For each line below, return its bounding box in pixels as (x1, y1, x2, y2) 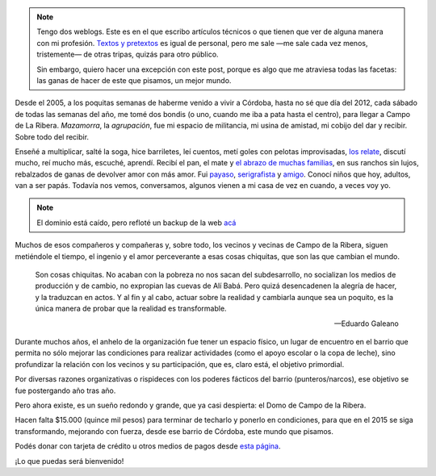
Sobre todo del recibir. (15, 132, 89, 141)
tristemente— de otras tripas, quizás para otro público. (36, 49, 219, 60)
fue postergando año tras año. (15, 386, 116, 395)
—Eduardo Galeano (333, 319, 399, 328)
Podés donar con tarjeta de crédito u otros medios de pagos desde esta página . (15, 441, 281, 451)
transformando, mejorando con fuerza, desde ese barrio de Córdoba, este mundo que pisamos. (15, 426, 334, 436)
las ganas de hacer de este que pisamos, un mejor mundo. (36, 75, 232, 85)
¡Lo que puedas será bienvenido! (15, 456, 124, 466)
